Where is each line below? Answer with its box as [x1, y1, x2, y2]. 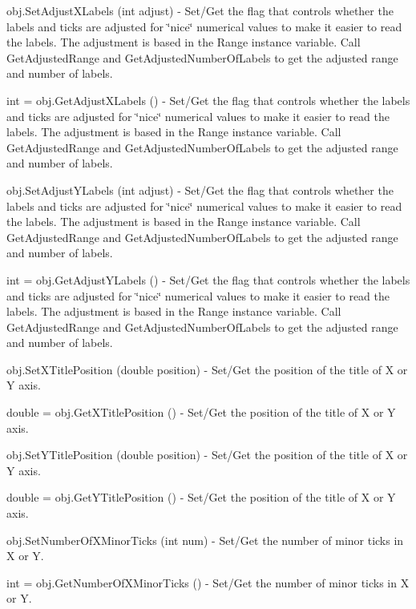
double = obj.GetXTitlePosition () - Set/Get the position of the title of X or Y [6, 404, 396, 421]
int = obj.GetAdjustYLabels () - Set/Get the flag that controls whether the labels [6, 271, 410, 288]
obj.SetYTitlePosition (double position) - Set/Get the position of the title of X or [6, 446, 408, 463]
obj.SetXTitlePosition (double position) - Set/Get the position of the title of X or [6, 361, 408, 377]
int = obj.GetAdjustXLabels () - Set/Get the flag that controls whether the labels [6, 91, 410, 108]
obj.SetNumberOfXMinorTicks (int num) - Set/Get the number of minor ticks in [6, 531, 404, 548]
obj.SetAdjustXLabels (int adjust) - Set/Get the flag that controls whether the [6, 2, 394, 18]
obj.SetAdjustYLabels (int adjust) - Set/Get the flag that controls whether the [6, 181, 394, 198]
